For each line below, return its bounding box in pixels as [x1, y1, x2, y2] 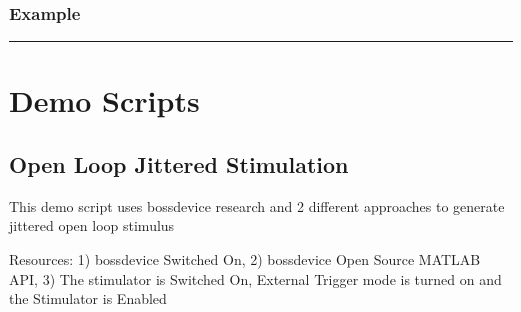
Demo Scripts [9, 80, 200, 121]
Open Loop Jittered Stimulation [9, 148, 349, 179]
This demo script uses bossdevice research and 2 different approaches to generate [9, 195, 505, 216]
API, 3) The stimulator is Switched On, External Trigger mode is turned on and [9, 268, 502, 289]
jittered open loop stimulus [9, 215, 175, 236]
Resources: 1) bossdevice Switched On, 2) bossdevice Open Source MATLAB [9, 248, 481, 269]
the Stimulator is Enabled [9, 288, 167, 309]
